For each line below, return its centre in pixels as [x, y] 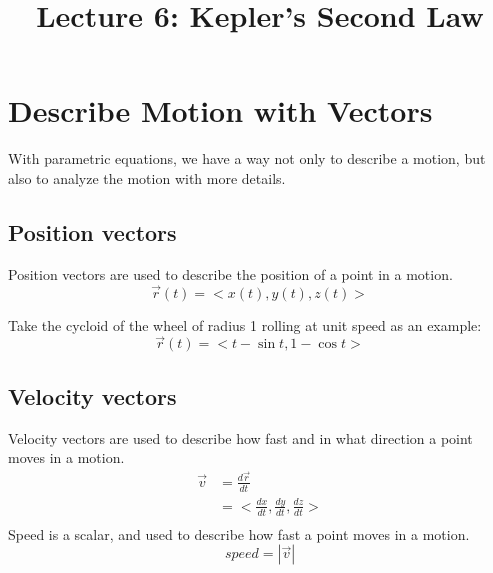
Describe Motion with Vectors [220, 110]
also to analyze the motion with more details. [147, 177]
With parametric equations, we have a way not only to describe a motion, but [247, 158]
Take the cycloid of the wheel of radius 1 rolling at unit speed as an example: [245, 324]
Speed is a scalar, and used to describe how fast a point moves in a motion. [239, 533]
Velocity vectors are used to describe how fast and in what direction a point [240, 437]
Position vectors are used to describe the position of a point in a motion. [230, 273]
